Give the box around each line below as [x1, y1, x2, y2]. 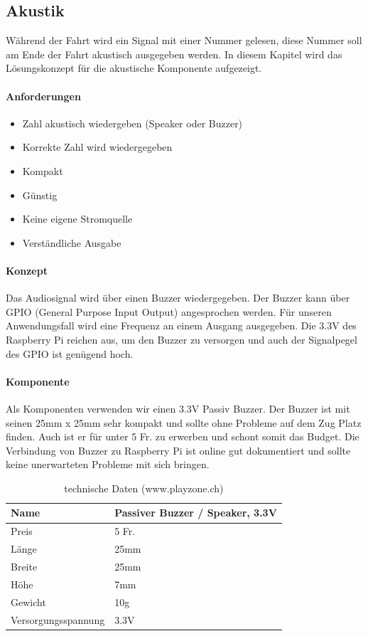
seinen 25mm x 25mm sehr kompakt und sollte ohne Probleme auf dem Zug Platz [6, 415, 362, 430]
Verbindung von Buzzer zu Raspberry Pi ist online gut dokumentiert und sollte [6, 442, 351, 457]
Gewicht [11, 594, 46, 609]
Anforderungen [6, 88, 81, 103]
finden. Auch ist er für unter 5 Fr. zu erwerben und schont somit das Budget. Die [6, 429, 359, 444]
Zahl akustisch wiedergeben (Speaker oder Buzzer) [22, 115, 243, 130]
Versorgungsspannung [11, 612, 105, 627]
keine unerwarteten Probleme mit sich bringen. [6, 457, 210, 472]
